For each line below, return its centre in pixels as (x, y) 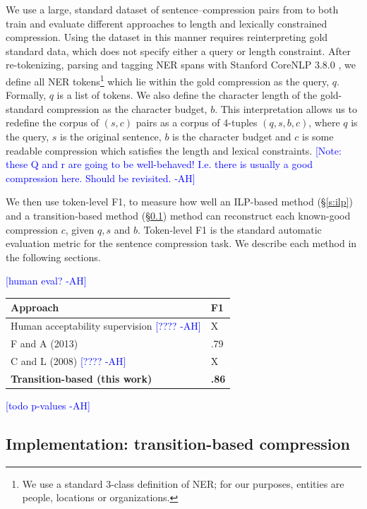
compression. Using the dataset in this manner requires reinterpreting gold (167, 37)
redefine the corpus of (52, 122)
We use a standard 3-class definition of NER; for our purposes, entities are (183, 483)
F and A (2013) (44, 343)
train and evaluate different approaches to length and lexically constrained (167, 23)
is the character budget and (232, 136)
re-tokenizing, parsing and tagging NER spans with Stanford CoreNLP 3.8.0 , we (181, 65)
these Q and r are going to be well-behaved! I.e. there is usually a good (160, 164)
